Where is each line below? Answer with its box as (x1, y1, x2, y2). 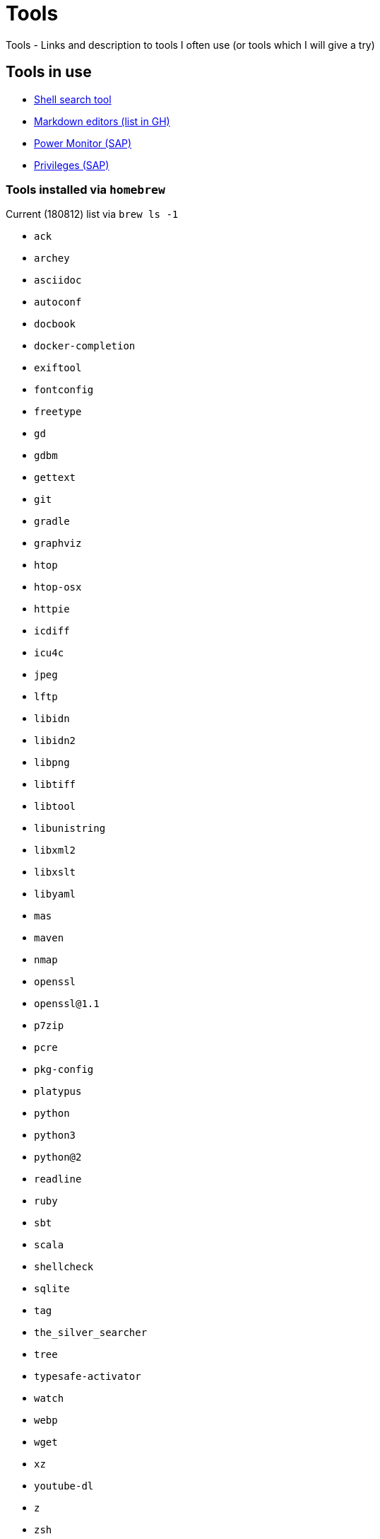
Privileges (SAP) (34, 158, 109, 171)
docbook (34, 318, 76, 330)
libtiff (34, 779, 76, 791)
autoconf (34, 296, 82, 308)
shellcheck (34, 1261, 94, 1273)
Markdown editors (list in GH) (34, 115, 170, 127)
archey (34, 252, 70, 265)
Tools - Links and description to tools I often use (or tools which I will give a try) (6, 38, 375, 51)
